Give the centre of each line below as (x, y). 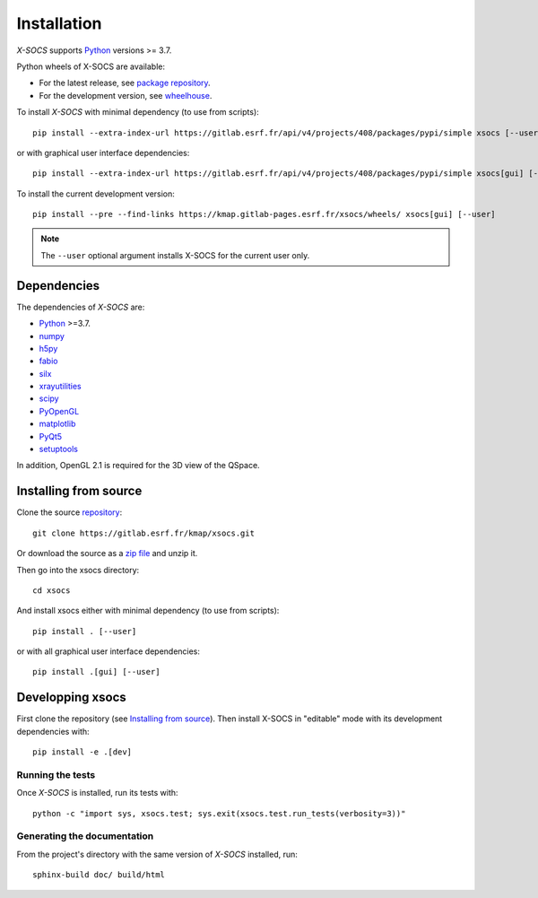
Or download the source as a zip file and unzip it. (107, 554)
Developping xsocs (72, 697)
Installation (59, 23)
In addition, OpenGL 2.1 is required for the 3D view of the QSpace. (138, 466)
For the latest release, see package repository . (125, 83)
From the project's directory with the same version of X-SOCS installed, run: (157, 854)
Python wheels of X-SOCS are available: (91, 66)
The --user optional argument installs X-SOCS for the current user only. (175, 255)
